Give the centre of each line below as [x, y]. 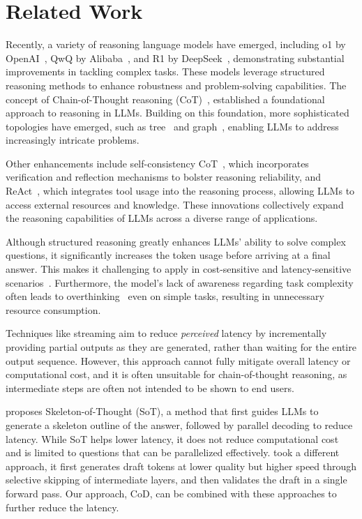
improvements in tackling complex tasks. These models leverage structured [165, 72]
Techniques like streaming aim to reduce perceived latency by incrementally [166, 333]
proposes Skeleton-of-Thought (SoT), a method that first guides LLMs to [162, 411]
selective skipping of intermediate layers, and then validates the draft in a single [176, 480]
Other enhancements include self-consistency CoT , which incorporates [157, 163]
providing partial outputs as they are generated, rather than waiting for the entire [181, 347]
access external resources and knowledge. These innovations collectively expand [175, 204]
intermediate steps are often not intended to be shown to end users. [150, 388]
